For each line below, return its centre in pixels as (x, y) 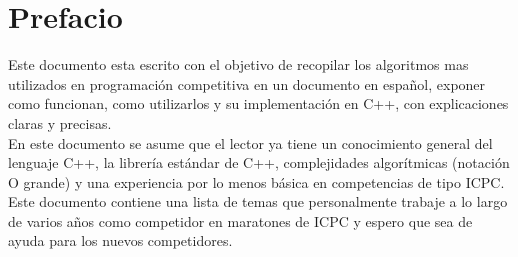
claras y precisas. (60, 122)
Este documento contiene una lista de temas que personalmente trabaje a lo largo (258, 201)
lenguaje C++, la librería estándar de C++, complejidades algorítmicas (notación (259, 162)
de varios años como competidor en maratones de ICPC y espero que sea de (240, 220)
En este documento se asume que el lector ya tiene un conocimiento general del (250, 142)
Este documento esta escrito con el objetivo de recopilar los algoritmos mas (238, 64)
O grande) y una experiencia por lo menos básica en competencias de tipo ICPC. (256, 181)
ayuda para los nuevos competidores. (120, 240)
